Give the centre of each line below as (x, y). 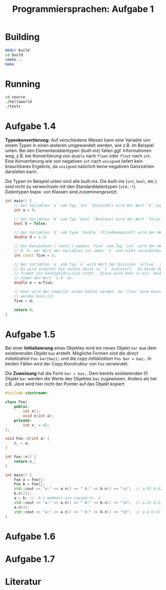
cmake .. (14, 59)
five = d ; (24, 301)
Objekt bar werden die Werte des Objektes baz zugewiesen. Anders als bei (81, 379)
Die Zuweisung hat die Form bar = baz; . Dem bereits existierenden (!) (77, 373)
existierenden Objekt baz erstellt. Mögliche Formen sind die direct (72, 354)
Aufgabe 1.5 (30, 334)
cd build (14, 55)
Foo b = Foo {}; (30, 484)
